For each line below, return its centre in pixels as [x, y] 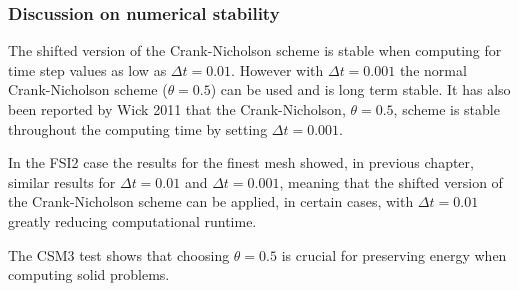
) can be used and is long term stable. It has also [360, 89]
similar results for [62, 181]
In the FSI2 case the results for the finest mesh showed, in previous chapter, [241, 162]
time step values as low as [87, 69]
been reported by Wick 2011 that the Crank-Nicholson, [177, 109]
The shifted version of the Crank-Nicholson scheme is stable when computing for [255, 50]
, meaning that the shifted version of [391, 181]
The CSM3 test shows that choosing [119, 254]
